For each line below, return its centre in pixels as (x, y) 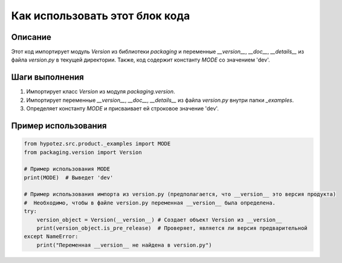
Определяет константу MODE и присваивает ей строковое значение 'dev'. (122, 109)
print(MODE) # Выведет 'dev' (69, 177)
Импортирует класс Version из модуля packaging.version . (101, 92)
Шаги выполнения (47, 78)
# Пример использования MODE (67, 169)
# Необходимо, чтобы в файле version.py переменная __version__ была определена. (150, 203)
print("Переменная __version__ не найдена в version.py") (124, 245)
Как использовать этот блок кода (101, 16)
